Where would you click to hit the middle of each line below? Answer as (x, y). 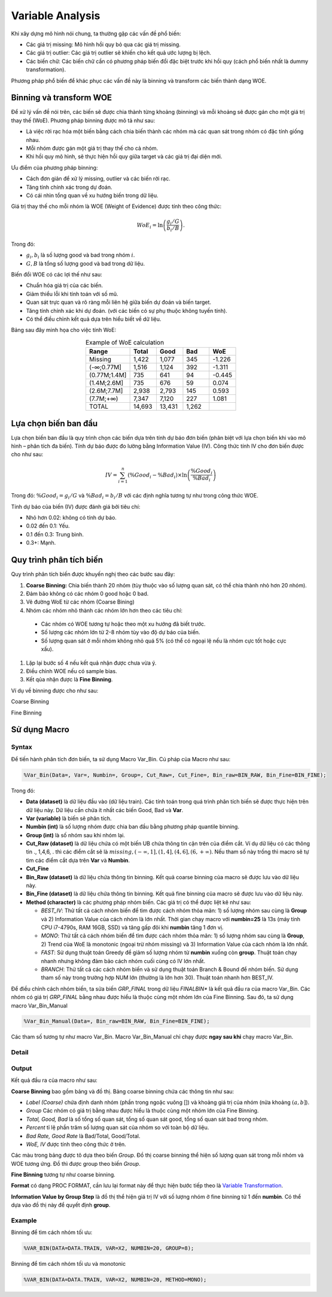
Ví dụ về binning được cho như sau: (55, 690)
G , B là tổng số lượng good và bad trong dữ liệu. (86, 263)
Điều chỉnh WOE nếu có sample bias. (71, 671)
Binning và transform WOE (62, 98)
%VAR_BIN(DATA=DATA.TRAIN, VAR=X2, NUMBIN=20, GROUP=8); (109, 1248)
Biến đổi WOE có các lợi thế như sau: (57, 274)
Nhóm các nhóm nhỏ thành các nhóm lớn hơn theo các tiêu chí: (104, 610)
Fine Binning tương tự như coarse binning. (63, 1175)
